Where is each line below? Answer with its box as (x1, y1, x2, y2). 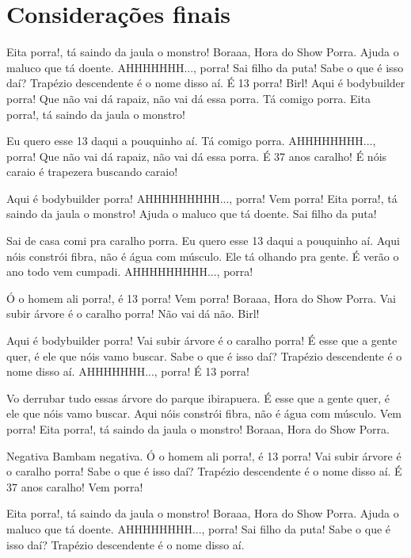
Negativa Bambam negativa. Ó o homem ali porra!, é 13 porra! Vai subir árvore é (6, 447, 401, 464)
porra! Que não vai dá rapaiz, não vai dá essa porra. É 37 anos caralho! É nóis (6, 147, 387, 164)
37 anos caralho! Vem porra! (6, 478, 143, 495)
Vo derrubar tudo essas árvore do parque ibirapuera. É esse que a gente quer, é (6, 389, 390, 406)
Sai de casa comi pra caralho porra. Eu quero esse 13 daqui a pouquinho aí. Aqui (6, 232, 400, 249)
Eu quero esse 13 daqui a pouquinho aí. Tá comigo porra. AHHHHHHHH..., (6, 132, 376, 149)
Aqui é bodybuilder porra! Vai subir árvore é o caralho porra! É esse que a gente (6, 332, 398, 349)
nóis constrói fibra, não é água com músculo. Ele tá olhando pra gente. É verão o (6, 247, 399, 264)
